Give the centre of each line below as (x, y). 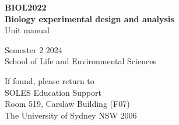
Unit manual (27, 30)
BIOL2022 (26, 7)
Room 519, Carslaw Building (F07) (67, 104)
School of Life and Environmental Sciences (80, 61)
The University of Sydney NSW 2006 (71, 115)
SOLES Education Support (53, 92)
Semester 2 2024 (34, 49)
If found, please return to (50, 80)
